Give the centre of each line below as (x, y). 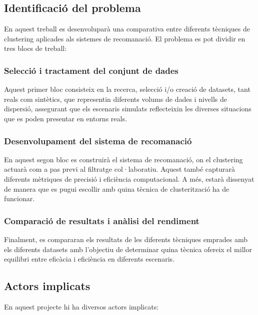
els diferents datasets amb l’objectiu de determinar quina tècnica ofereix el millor (128, 249)
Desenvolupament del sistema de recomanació (98, 141)
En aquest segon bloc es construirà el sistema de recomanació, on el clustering (123, 159)
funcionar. (19, 198)
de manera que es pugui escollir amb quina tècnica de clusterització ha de (117, 188)
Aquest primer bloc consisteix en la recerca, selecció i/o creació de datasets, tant (127, 89)
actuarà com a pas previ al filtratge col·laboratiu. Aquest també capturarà (120, 169)
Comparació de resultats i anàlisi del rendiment (102, 220)
